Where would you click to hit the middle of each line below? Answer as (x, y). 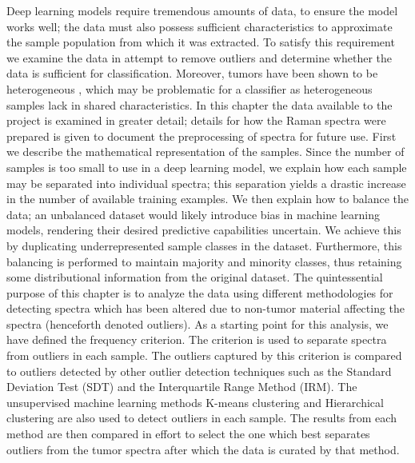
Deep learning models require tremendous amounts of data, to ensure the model (202, 10)
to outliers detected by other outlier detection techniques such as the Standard (199, 371)
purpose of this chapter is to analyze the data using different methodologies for (200, 292)
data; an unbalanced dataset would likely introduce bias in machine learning (193, 214)
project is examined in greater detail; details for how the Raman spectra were (196, 120)
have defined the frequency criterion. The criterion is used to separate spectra (197, 339)
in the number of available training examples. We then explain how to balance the (208, 199)
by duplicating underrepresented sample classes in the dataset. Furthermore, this (204, 245)
